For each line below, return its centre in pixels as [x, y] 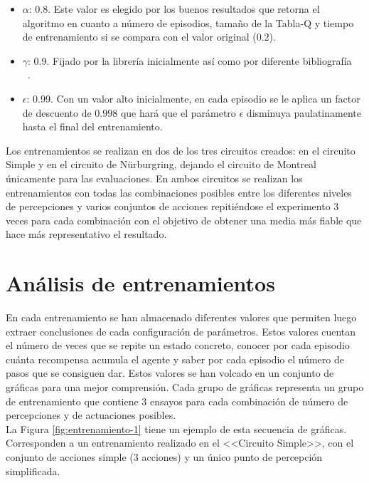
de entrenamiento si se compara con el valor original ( [139, 37]
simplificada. [33, 471]
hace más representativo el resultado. [86, 234]
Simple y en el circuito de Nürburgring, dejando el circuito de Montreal [161, 164]
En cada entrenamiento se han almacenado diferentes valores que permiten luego [181, 317]
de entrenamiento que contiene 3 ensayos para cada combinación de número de [177, 401]
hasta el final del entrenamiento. [92, 126]
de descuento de [57, 112]
